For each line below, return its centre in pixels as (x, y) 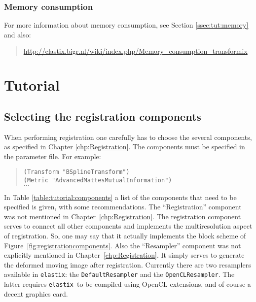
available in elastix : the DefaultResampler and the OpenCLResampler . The (119, 274)
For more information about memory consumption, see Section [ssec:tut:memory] (126, 25)
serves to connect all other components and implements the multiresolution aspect (128, 226)
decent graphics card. (36, 293)
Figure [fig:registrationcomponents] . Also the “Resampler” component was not (123, 245)
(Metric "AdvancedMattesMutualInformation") (98, 181)
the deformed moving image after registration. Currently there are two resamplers (128, 264)
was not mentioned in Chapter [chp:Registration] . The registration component (123, 216)
